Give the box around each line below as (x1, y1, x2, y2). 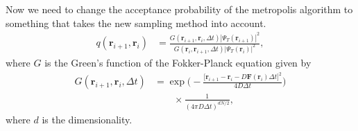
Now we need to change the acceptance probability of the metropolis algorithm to (6, 2, 353, 16)
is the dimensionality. (42, 112, 133, 126)
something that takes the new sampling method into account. (6, 15, 266, 30)
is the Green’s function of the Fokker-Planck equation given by (44, 55, 312, 69)
